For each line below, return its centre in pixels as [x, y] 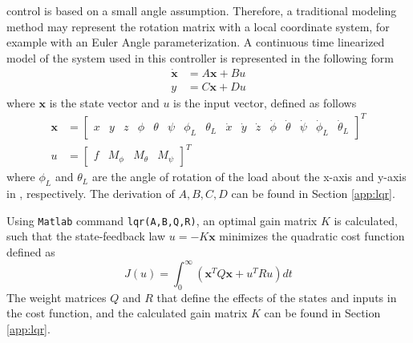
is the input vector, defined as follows [265, 102]
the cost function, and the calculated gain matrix [127, 313]
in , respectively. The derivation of [91, 194]
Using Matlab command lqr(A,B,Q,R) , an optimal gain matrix [162, 220]
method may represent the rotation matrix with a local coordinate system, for [198, 26]
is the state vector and [104, 102]
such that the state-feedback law [86, 236]
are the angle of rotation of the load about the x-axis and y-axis [249, 177]
